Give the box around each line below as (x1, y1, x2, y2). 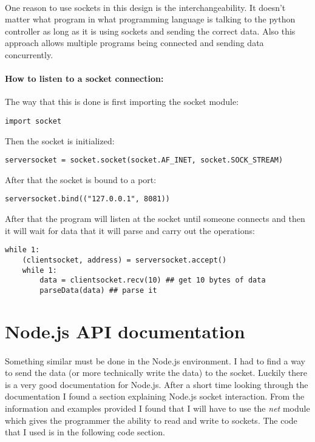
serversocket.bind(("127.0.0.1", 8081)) (5, 195, 171, 204)
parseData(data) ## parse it (39, 286, 157, 295)
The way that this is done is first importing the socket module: (5, 95, 239, 108)
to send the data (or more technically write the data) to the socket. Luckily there (5, 366, 307, 379)
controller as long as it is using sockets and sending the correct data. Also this (5, 24, 296, 37)
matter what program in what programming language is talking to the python (5, 13, 296, 25)
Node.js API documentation (5, 318, 245, 343)
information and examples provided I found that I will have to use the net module (5, 401, 310, 414)
